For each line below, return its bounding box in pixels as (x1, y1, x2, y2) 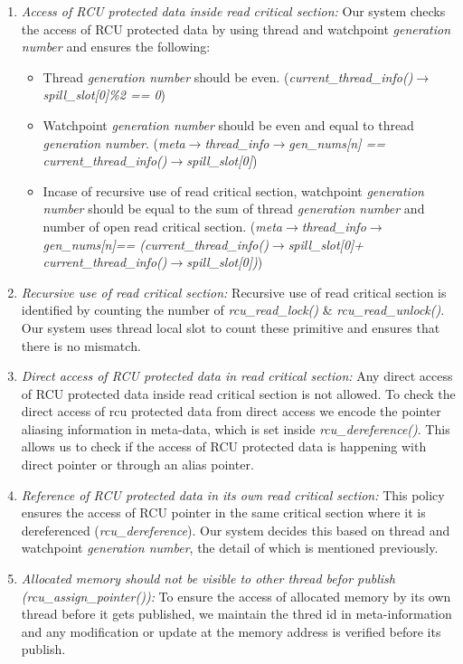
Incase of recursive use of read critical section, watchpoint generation (43, 181, 424, 200)
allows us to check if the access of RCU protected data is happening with (21, 437, 427, 456)
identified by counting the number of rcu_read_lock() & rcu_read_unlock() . (21, 300, 445, 319)
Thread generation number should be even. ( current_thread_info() (43, 67, 413, 86)
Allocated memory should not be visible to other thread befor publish (21, 569, 395, 588)
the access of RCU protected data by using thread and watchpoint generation (21, 19, 451, 38)
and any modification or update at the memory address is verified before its (21, 621, 441, 640)
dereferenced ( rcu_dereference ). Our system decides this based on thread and (21, 520, 450, 539)
